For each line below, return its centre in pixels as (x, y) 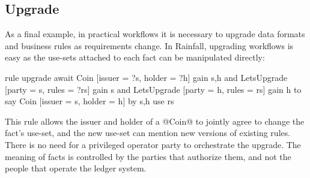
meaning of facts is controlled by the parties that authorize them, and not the (148, 156)
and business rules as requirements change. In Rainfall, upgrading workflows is (149, 45)
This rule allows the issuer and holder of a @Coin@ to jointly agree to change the (155, 121)
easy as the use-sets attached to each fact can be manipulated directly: (135, 57)
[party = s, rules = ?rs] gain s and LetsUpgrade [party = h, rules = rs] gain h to (153, 89)
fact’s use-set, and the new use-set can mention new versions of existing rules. (148, 133)
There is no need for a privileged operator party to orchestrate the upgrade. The (153, 144)
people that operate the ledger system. (76, 168)
